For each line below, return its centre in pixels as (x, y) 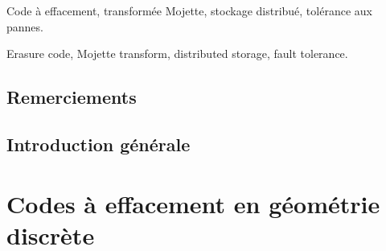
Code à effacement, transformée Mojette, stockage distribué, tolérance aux (189, 10)
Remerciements (72, 97)
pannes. (25, 26)
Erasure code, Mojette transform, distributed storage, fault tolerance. (177, 53)
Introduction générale (99, 144)
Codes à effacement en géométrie (193, 203)
